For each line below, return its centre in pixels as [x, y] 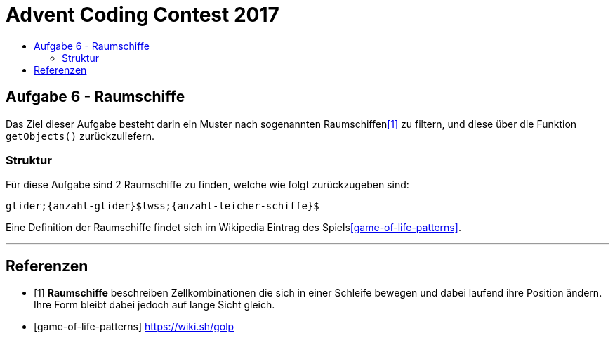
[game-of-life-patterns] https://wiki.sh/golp [134, 327]
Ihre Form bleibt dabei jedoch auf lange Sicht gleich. [154, 305]
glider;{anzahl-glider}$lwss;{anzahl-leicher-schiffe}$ [163, 206]
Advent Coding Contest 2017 [143, 15]
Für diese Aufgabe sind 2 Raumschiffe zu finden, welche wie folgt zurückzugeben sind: [207, 185]
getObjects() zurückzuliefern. [80, 136]
